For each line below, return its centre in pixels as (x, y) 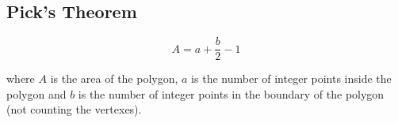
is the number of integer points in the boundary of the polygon (231, 93)
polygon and (36, 93)
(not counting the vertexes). (74, 109)
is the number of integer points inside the (291, 78)
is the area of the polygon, (114, 78)
